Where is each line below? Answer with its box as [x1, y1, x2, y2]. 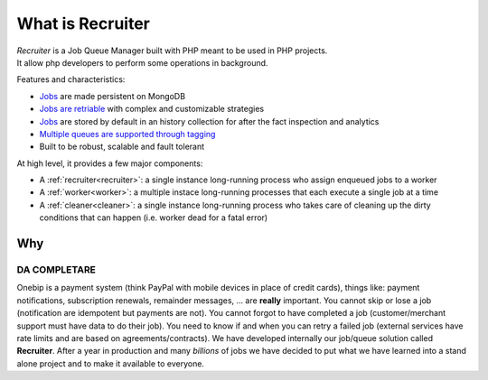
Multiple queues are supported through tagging [39, 128, 216, 139]
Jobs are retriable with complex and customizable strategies [39, 104, 265, 115]
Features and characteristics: [16, 74, 126, 85]
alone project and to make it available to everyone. [16, 357, 205, 369]
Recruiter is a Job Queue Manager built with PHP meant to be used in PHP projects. [16, 45, 328, 56]
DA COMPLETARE [16, 264, 97, 276]
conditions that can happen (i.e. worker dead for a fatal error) [39, 212, 268, 223]
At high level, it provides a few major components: [16, 158, 203, 169]
